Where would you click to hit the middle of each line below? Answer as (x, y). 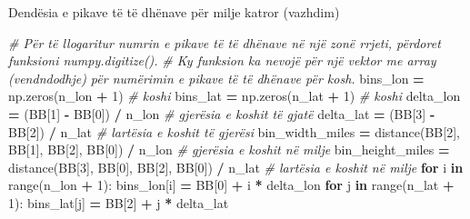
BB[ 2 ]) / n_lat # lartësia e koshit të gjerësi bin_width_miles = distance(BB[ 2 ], (234, 131)
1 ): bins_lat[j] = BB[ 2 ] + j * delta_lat (119, 202)
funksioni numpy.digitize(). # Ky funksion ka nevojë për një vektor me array (222, 60)
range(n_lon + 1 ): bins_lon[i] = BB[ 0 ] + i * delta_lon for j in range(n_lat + (231, 185)
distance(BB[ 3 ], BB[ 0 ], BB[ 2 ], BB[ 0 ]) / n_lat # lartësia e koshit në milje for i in (236, 167)
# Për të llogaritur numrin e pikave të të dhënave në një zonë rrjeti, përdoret (225, 42)
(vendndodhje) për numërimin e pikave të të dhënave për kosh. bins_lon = (216, 78)
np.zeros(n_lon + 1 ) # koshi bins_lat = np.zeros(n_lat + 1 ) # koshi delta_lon (235, 96)
